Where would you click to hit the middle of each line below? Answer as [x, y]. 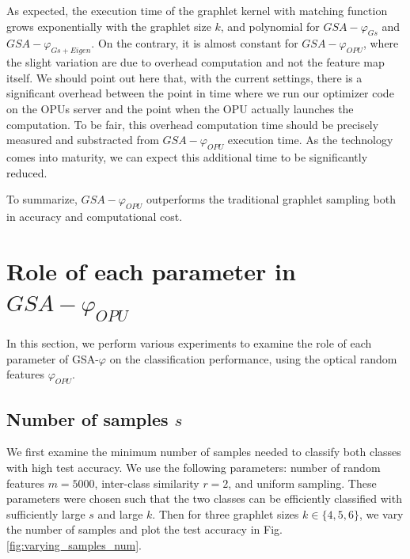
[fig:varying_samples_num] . [74, 545]
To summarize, [42, 199]
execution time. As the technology [310, 140]
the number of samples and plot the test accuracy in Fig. [144, 529]
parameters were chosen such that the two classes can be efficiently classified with [204, 498]
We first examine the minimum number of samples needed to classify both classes [204, 452]
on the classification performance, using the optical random [253, 358]
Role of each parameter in [151, 270]
